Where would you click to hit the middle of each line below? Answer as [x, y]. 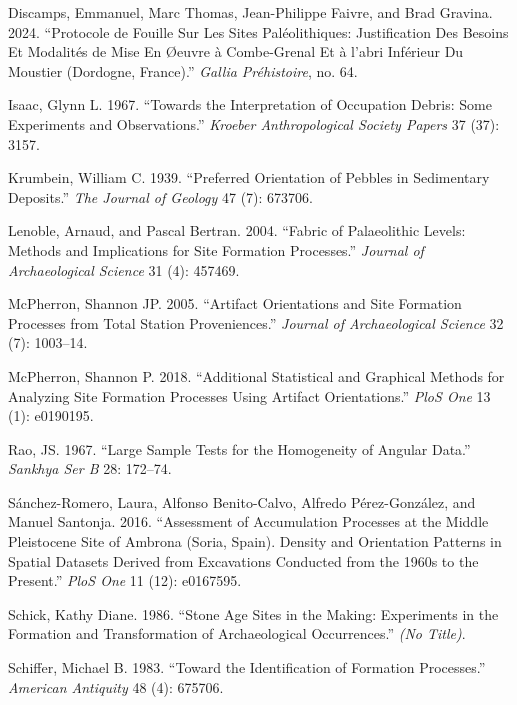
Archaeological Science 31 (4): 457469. [124, 269]
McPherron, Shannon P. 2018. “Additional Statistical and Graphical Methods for [256, 375]
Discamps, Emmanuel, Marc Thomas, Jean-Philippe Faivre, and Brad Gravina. [250, 12]
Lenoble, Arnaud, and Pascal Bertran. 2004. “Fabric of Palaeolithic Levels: [237, 230]
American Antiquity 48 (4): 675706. [116, 686]
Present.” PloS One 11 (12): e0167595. [125, 580]
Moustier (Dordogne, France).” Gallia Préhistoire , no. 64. [183, 70]
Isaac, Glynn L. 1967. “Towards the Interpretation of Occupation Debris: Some [250, 104]
